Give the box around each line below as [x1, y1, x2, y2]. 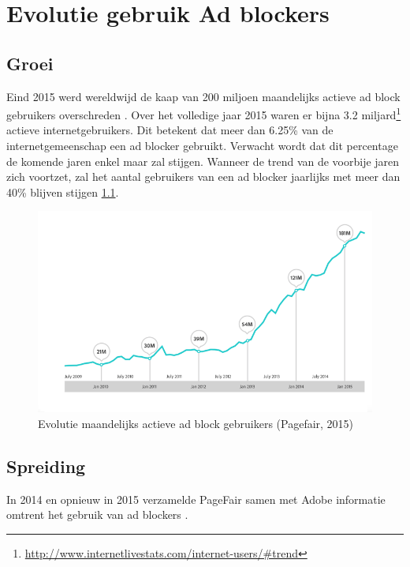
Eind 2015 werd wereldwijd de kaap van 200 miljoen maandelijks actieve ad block [6, 88, 401, 104]
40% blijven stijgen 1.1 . [6, 183, 119, 200]
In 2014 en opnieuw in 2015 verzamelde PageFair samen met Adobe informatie [6, 490, 386, 507]
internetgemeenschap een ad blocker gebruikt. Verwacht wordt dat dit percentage [6, 137, 398, 154]
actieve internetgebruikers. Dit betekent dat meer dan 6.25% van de [6, 122, 334, 138]
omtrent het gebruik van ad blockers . [6, 506, 188, 523]
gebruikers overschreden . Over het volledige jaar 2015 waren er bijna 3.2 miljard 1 [6, 104, 401, 122]
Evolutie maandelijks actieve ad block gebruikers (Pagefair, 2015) [38, 415, 354, 431]
